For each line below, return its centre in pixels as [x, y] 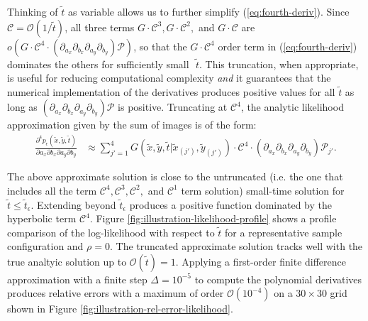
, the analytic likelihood [292, 107]
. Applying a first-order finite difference [261, 261]
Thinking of [33, 11]
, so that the [160, 46]
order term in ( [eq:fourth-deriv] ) [288, 46]
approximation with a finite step [77, 279]
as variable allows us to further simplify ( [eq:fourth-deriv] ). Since [208, 11]
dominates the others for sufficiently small [98, 64]
